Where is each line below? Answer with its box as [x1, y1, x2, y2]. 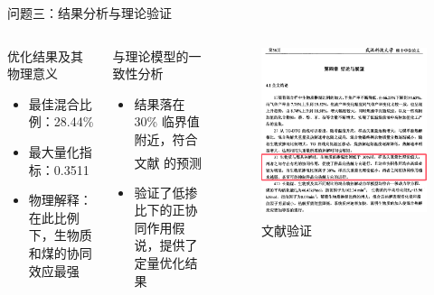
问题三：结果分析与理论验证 [7, 4, 172, 22]
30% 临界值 [134, 112, 200, 131]
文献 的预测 [134, 152, 203, 171]
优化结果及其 [7, 46, 83, 65]
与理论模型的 [112, 46, 189, 65]
